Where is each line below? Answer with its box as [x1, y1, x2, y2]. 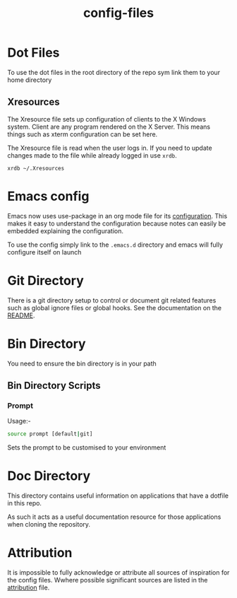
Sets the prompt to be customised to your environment [7, 443, 166, 452]
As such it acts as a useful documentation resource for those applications [7, 512, 221, 521]
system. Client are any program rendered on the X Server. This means [7, 122, 210, 131]
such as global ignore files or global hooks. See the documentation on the [7, 303, 222, 312]
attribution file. [7, 583, 50, 592]
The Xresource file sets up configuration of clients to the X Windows [7, 115, 207, 123]
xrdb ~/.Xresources [7, 165, 65, 172]
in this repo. [7, 499, 42, 508]
